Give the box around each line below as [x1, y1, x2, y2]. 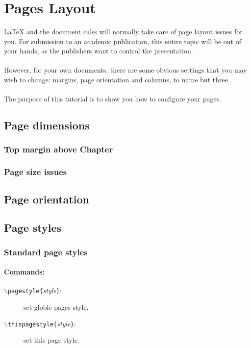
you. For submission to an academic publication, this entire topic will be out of [4, 36, 241, 46]
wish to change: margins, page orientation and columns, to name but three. [4, 74, 230, 84]
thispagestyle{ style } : [7, 318, 76, 328]
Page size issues [4, 166, 67, 178]
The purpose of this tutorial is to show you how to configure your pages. [4, 94, 222, 104]
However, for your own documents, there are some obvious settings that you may [4, 65, 247, 75]
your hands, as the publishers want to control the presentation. [4, 46, 193, 56]
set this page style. [24, 335, 79, 345]
